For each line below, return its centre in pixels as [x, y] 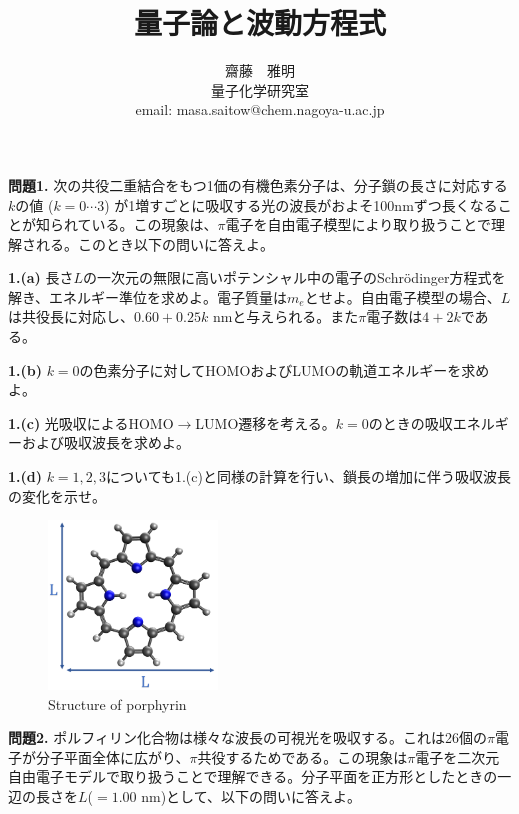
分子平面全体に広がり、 [112, 756]
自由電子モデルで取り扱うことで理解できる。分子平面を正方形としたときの [253, 776]
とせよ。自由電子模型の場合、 [402, 296]
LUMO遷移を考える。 [265, 422]
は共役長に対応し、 [71, 316]
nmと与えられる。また [285, 316]
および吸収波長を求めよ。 [105, 442]
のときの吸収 [410, 422]
